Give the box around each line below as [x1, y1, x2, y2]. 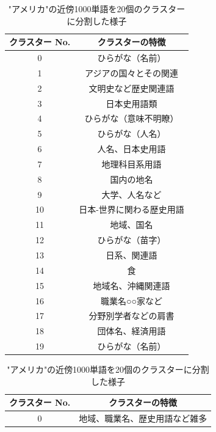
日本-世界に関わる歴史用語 [79, 203, 184, 216]
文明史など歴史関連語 [88, 81, 175, 94]
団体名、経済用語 [97, 324, 166, 337]
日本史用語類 [106, 97, 157, 109]
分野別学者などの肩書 [88, 309, 175, 322]
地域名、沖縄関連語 [93, 279, 170, 291]
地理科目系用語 [101, 157, 162, 170]
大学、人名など [101, 188, 162, 200]
